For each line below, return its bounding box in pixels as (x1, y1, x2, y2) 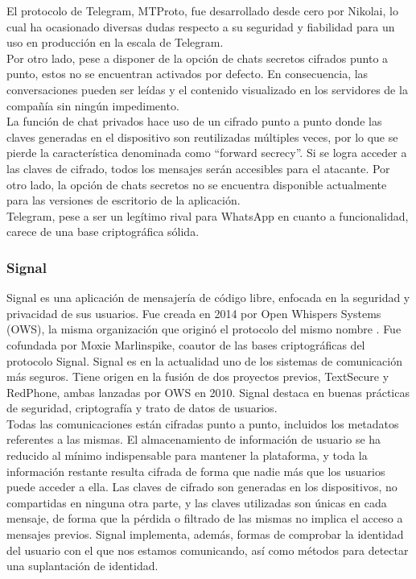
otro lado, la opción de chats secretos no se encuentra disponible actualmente (6, 176, 387, 192)
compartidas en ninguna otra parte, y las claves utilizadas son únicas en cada (6, 494, 387, 511)
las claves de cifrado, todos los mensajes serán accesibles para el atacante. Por (6, 159, 390, 176)
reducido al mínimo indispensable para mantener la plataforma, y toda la (6, 447, 368, 464)
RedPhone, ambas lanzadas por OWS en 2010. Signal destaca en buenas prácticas (6, 383, 410, 400)
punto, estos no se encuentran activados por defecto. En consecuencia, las (6, 65, 369, 82)
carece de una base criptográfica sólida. (6, 223, 200, 240)
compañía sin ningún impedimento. (6, 97, 179, 114)
